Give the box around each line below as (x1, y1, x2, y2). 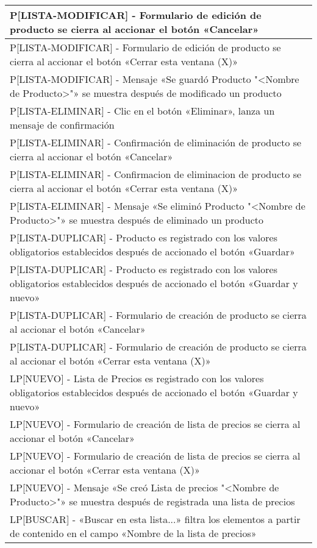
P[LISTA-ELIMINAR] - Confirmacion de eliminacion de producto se (10, 167, 302, 181)
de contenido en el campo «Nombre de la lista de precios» (10, 526, 257, 540)
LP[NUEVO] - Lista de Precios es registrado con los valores (10, 371, 264, 385)
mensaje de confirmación (10, 118, 115, 132)
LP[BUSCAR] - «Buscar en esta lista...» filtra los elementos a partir (10, 512, 301, 526)
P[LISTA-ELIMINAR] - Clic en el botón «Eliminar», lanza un (10, 104, 275, 118)
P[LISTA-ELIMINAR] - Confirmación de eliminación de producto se (10, 135, 302, 149)
